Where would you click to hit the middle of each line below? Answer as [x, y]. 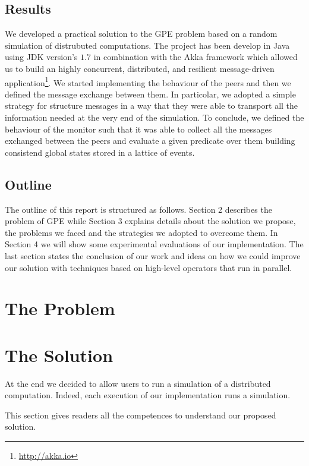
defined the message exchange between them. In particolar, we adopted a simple [150, 94]
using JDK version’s [41, 57]
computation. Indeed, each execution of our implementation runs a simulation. [148, 395]
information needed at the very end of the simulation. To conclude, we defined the [154, 117]
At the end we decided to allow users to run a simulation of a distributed [138, 383]
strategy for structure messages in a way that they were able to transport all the [152, 106]
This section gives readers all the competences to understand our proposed [141, 415]
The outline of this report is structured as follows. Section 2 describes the [138, 209]
